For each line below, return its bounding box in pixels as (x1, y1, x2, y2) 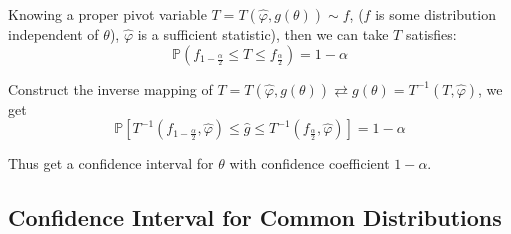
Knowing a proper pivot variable (8, 4, 207, 24)
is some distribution (375, 4, 496, 24)
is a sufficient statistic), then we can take (137, 24, 389, 44)
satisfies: (405, 24, 457, 44)
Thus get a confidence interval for (8, 153, 214, 174)
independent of (8, 24, 99, 44)
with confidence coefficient (229, 153, 390, 174)
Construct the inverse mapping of (8, 78, 213, 99)
